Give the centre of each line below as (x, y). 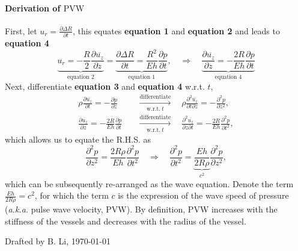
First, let (21, 30)
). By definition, (156, 209)
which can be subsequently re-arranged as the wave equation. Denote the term (149, 183)
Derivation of (33, 8)
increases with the (244, 209)
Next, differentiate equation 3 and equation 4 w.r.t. (105, 86)
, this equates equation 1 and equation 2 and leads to (176, 30)
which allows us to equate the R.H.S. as (78, 139)
